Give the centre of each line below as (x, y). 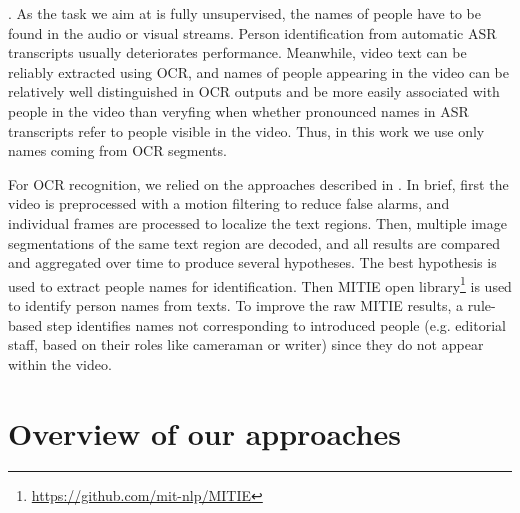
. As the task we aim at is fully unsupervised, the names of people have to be (244, 13)
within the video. (60, 363)
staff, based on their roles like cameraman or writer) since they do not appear (246, 344)
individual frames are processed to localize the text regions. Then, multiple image (257, 222)
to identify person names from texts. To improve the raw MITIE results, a (235, 304)
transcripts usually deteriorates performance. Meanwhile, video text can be (237, 52)
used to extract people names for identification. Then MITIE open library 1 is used (260, 284)
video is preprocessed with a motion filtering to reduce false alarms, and (229, 203)
